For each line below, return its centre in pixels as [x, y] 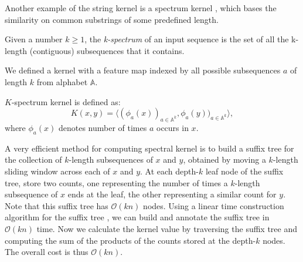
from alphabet [62, 81]
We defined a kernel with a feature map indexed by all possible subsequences [143, 70]
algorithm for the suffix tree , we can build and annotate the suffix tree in [137, 217]
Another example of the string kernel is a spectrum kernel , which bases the [141, 8]
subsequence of [31, 194]
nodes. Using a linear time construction [214, 205]
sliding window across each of [57, 171]
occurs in [172, 127]
